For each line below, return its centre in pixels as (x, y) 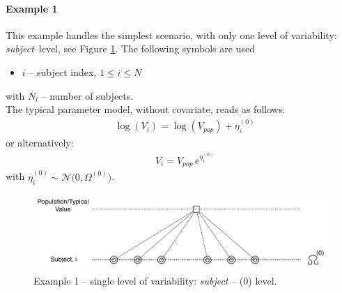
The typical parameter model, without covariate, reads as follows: (146, 109)
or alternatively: (40, 143)
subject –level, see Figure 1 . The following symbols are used (130, 48)
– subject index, (63, 72)
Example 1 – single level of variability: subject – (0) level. (155, 280)
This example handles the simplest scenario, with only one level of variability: (171, 35)
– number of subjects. (87, 95)
